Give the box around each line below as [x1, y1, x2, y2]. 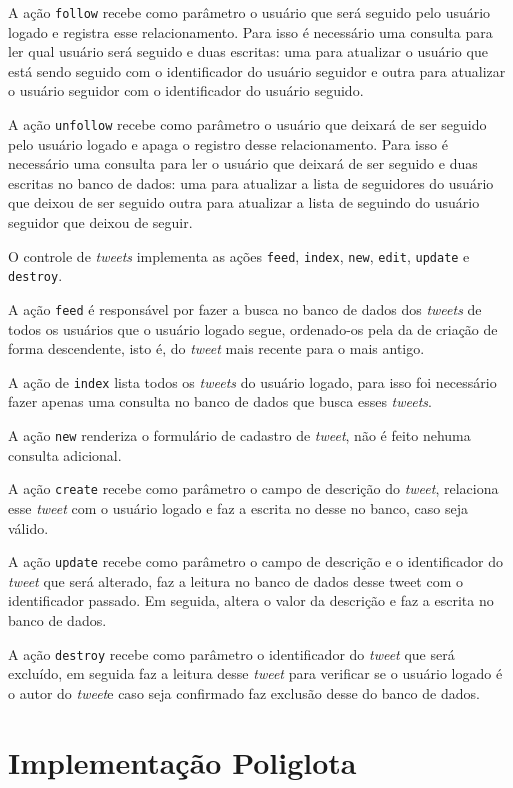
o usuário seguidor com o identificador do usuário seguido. [8, 80, 364, 101]
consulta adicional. [8, 444, 122, 465]
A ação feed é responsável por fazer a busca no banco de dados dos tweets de [8, 298, 482, 319]
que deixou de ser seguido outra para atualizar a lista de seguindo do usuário [8, 192, 480, 213]
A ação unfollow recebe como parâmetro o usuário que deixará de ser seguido [8, 114, 487, 135]
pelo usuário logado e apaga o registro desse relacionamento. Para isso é [8, 133, 448, 154]
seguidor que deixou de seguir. [8, 212, 193, 233]
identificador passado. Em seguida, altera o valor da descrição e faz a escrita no [8, 590, 494, 611]
